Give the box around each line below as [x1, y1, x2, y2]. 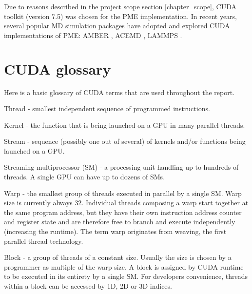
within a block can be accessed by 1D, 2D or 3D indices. [4, 281, 172, 291]
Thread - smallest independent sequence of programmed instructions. [4, 103, 210, 114]
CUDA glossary [4, 59, 111, 78]
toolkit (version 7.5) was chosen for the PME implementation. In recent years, [4, 11, 237, 21]
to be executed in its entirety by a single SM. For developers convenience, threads [4, 271, 248, 281]
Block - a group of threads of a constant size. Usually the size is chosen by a [4, 252, 232, 262]
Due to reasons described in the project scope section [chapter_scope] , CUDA [4, 1, 236, 11]
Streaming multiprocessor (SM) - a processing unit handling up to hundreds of [4, 162, 239, 172]
